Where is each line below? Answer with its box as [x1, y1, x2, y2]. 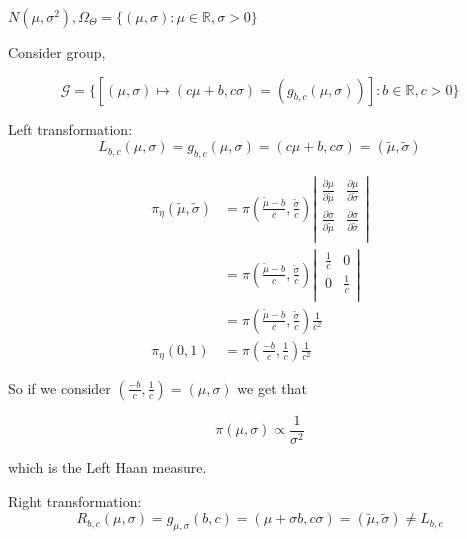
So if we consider [8, 377, 111, 398]
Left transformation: [8, 118, 133, 139]
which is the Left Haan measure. [8, 456, 207, 477]
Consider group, [8, 42, 106, 62]
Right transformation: [8, 490, 142, 511]
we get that [237, 377, 307, 398]
